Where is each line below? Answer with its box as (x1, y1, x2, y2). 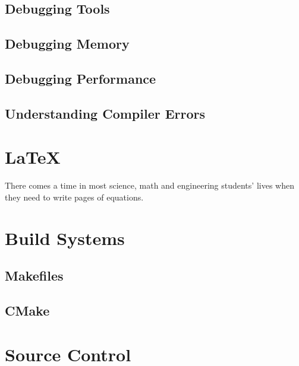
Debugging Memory (5, 34, 130, 53)
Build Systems (5, 225, 125, 250)
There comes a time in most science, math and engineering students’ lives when (5, 179, 294, 192)
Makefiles (5, 266, 64, 285)
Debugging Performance (5, 69, 156, 87)
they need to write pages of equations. (5, 190, 144, 203)
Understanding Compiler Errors (5, 104, 206, 122)
